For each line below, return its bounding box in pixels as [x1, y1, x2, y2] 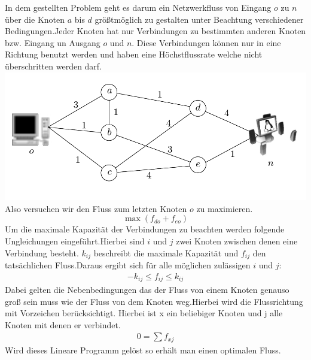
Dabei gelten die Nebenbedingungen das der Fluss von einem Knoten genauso [5, 283, 289, 296]
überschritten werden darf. [5, 59, 102, 72]
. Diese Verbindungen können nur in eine [132, 36, 281, 49]
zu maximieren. [196, 202, 253, 214]
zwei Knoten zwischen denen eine [176, 234, 298, 247]
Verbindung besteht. [5, 246, 79, 259]
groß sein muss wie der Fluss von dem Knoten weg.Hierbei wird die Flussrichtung [5, 295, 303, 307]
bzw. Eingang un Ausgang [5, 36, 100, 49]
